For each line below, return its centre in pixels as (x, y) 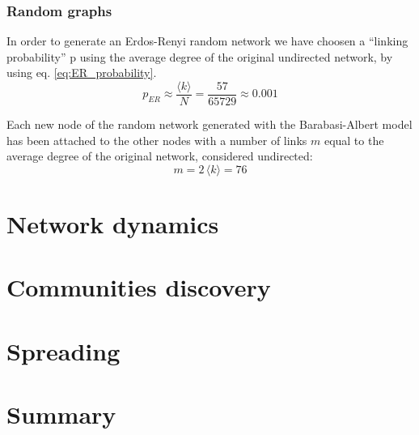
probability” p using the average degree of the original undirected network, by (200, 56)
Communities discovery (139, 287)
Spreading (63, 350)
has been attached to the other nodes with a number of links (157, 140)
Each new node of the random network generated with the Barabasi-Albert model (209, 124)
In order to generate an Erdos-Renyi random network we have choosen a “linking (207, 41)
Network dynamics (113, 224)
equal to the (354, 140)
